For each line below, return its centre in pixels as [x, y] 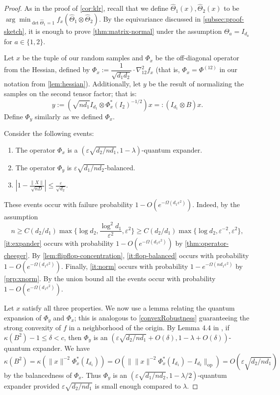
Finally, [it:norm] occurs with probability [127, 266]
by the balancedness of [38, 375]
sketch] [14, 31]
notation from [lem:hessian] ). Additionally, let [73, 84]
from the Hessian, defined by [47, 69]
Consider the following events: [49, 133]
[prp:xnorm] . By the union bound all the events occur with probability [110, 278]
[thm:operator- [207, 243]
